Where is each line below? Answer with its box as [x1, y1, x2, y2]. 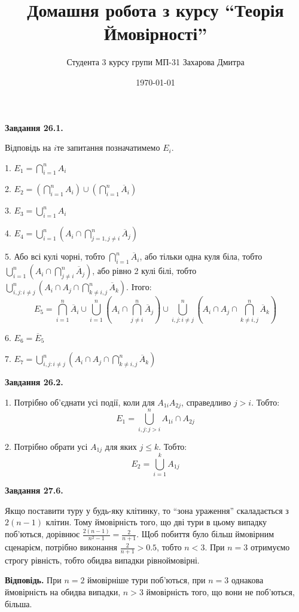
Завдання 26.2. [5, 376, 63, 388]
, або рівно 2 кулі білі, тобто [92, 264, 197, 277]
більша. [5, 597, 32, 610]
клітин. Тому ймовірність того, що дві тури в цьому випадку [45, 516, 267, 528]
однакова [231, 574, 264, 586]
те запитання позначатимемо [56, 141, 160, 154]
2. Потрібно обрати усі [5, 440, 88, 452]
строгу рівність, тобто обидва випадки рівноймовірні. [5, 553, 200, 566]
